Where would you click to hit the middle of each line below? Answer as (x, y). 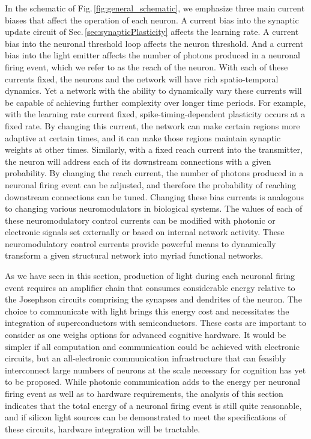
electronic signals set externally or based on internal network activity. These (145, 232)
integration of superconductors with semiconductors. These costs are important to (156, 323)
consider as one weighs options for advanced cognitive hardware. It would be (146, 335)
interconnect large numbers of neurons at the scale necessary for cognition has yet (155, 370)
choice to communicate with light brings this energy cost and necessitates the (147, 311)
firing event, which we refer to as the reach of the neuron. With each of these (146, 66)
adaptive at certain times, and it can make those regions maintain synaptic (143, 137)
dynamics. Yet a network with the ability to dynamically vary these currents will (153, 91)
